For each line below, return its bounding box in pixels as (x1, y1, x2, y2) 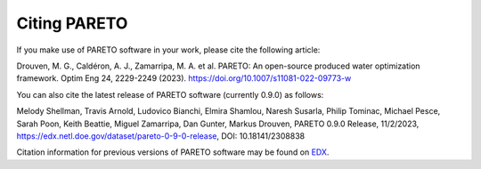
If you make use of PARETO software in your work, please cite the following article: (16, 44, 321, 55)
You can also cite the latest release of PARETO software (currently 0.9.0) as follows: (16, 89, 324, 100)
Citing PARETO (16, 13, 128, 33)
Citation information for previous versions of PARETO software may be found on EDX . (16, 147, 330, 157)
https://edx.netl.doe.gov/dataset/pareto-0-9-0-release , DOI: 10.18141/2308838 (16, 130, 306, 141)
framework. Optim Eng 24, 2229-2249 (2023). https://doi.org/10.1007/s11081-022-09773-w (16, 73, 352, 84)
